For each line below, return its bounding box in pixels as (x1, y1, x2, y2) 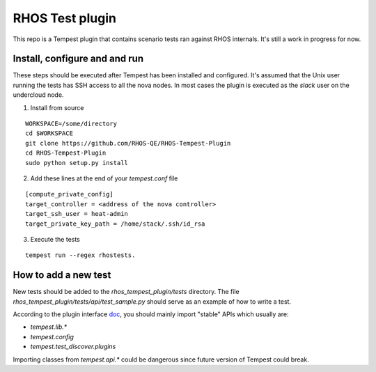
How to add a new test (13, 269, 111, 281)
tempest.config (30, 332, 75, 341)
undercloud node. (13, 91, 64, 99)
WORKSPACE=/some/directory (25, 120, 118, 128)
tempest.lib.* (30, 323, 68, 331)
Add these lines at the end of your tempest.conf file (30, 174, 178, 183)
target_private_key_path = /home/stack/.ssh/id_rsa (25, 219, 205, 228)
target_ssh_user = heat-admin (25, 210, 129, 218)
